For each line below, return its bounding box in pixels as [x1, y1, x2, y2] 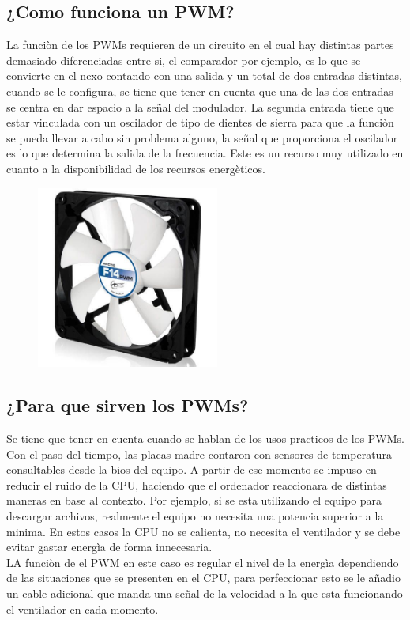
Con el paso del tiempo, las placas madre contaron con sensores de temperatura [6, 445, 392, 462]
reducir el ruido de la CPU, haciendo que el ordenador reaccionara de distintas [6, 476, 387, 493]
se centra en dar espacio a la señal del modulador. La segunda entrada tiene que [6, 98, 394, 115]
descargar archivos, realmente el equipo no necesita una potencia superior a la [6, 508, 384, 524]
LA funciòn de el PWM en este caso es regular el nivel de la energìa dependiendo [6, 554, 399, 570]
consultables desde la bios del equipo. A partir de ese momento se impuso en [6, 461, 377, 478]
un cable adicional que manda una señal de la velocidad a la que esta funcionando [6, 585, 403, 602]
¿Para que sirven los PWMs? [6, 393, 249, 418]
